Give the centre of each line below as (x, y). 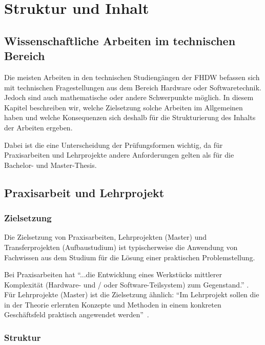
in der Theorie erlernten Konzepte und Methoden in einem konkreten (113, 304)
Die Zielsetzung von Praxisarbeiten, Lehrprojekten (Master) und (105, 237)
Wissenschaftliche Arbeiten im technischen (120, 40)
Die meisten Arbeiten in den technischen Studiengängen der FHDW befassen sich (132, 77)
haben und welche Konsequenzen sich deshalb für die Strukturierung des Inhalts (130, 117)
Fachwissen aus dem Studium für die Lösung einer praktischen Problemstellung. (130, 257)
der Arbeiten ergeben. (38, 127)
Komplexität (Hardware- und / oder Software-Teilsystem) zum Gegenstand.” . (127, 284)
